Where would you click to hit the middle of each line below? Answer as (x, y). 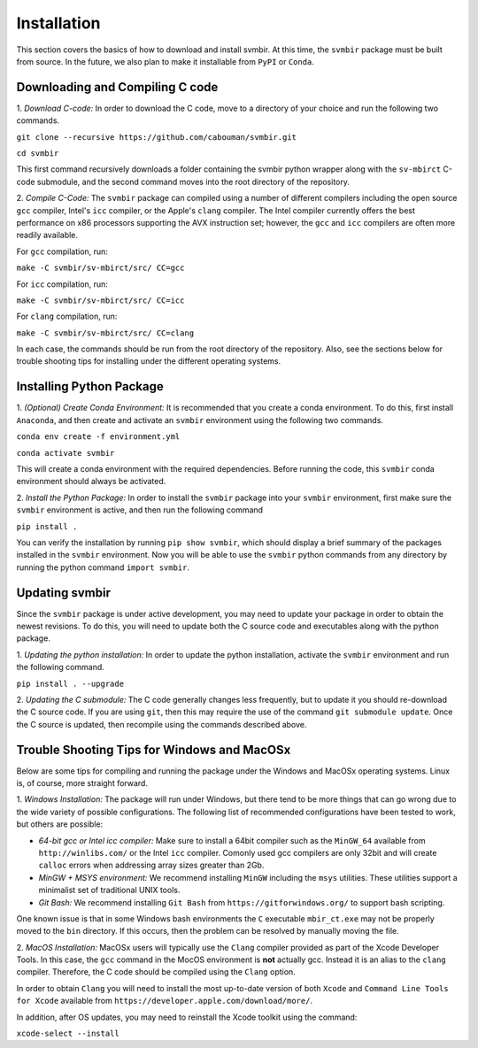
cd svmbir (38, 154)
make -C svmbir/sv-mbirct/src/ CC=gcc (100, 268)
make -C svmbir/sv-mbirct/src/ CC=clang (105, 333)
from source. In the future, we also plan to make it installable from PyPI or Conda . (165, 61)
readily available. (47, 235)
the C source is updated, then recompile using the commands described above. (162, 724)
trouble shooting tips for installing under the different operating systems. (149, 361)
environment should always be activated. (91, 482)
